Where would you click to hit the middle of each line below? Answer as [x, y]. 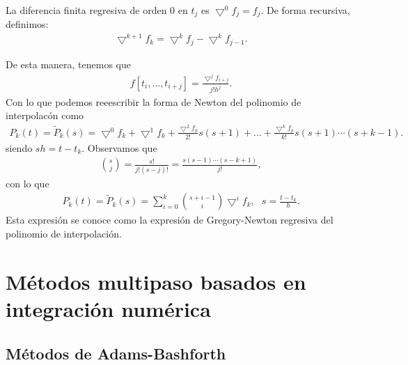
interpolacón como [45, 115]
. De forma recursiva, [305, 10]
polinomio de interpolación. [64, 233]
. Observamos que [119, 147]
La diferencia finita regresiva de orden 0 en [97, 10]
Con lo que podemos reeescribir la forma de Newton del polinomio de [154, 101]
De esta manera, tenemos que [69, 64]
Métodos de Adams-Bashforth [116, 353]
